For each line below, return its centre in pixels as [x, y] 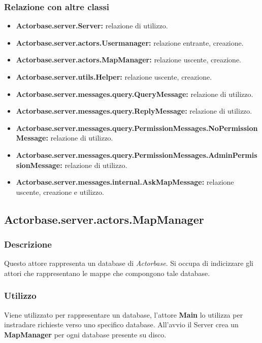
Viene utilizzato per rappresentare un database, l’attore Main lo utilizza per [124, 314]
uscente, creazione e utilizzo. [60, 192]
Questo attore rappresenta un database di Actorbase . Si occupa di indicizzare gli [129, 263]
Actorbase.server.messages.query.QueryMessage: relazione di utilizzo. [135, 94]
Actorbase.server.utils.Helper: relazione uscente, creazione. [114, 77]
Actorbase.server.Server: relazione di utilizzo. [92, 26]
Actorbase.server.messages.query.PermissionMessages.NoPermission [137, 128]
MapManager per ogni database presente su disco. [85, 334]
